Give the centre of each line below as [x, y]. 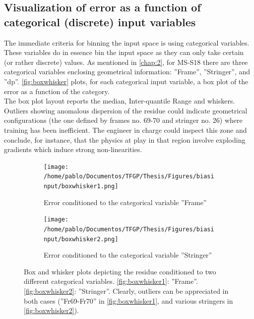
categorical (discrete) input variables [100, 22]
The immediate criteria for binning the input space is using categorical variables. [127, 42]
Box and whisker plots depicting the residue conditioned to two [120, 271]
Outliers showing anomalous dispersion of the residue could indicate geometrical [126, 110]
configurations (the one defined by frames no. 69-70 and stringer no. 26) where [123, 120]
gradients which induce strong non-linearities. [73, 149]
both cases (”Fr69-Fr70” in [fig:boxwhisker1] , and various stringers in [128, 300]
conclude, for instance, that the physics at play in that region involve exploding [125, 139]
